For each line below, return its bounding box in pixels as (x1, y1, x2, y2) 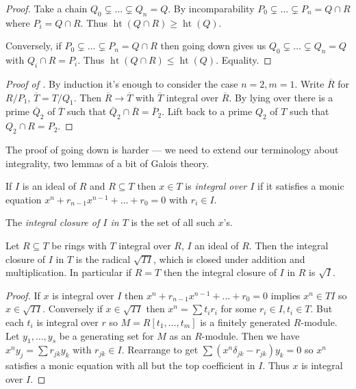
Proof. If (5, 288, 40, 302)
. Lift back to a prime (162, 104, 253, 118)
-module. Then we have (201, 328, 300, 342)
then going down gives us (160, 38, 266, 53)
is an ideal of (22, 179, 77, 193)
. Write (294, 76, 325, 90)
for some (220, 301, 257, 316)
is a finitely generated (200, 314, 291, 329)
